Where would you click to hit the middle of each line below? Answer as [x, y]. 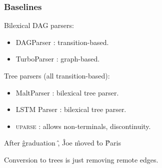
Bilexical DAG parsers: [39, 25]
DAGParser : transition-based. [62, 42]
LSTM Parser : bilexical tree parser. [71, 109]
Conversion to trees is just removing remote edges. [81, 159]
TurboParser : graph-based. [58, 59]
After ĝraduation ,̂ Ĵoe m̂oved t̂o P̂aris [62, 143]
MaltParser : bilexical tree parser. [67, 92]
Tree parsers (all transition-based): [57, 75]
